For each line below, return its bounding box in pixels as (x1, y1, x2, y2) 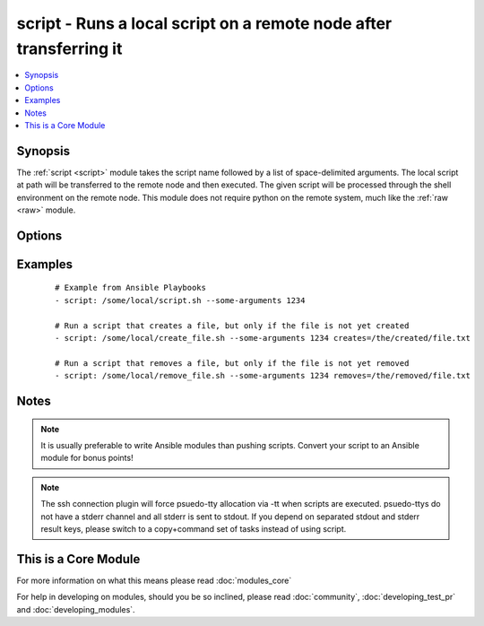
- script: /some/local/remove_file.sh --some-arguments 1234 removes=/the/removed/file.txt (55, 370, 471, 381)
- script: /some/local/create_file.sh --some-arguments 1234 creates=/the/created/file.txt (55, 333, 471, 343)
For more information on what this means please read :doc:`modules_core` (16, 575, 292, 586)
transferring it (16, 39, 123, 58)
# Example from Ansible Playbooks (55, 283, 206, 293)
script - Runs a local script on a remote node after (16, 13, 393, 33)
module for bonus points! (40, 453, 134, 464)
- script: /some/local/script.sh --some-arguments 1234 (55, 295, 306, 305)
